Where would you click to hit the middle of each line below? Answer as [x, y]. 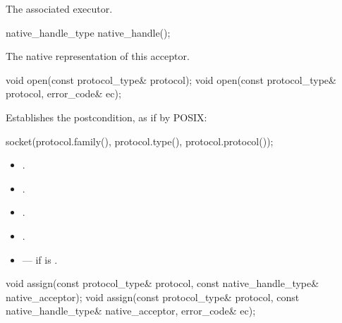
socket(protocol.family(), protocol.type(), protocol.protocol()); [140, 141]
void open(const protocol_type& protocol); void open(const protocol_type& [171, 79]
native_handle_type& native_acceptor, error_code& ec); [131, 311]
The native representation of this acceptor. [98, 56]
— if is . [40, 259]
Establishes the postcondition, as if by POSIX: [106, 117]
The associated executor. [59, 8]
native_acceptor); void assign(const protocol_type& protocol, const [153, 297]
